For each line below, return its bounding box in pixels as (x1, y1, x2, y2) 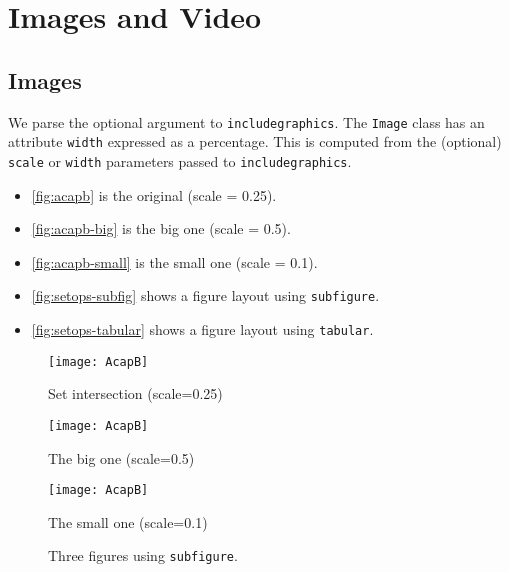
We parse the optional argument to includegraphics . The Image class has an (8, 111, 485, 132)
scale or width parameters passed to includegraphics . (8, 150, 352, 171)
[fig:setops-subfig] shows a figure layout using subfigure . (31, 285, 380, 306)
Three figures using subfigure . (48, 545, 238, 566)
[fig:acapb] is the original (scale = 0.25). (31, 184, 277, 205)
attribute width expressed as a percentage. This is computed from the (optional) (8, 131, 502, 152)
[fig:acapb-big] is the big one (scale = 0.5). (31, 218, 291, 239)
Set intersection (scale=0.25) (48, 383, 223, 404)
